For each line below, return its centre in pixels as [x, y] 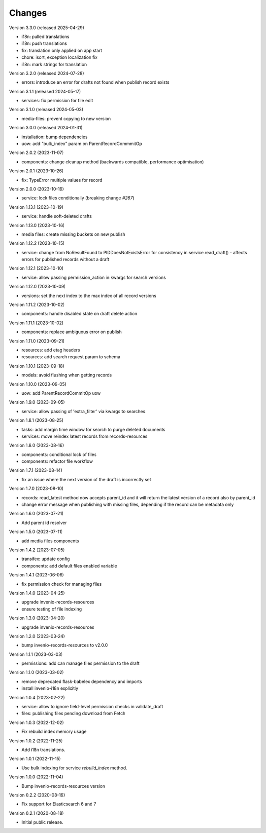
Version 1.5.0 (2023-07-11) [36, 532]
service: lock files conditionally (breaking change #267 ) [78, 198]
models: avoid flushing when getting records [67, 375]
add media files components [50, 541]
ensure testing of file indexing [52, 609]
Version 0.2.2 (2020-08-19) [37, 795]
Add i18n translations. [43, 750]
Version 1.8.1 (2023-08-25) [36, 420]
